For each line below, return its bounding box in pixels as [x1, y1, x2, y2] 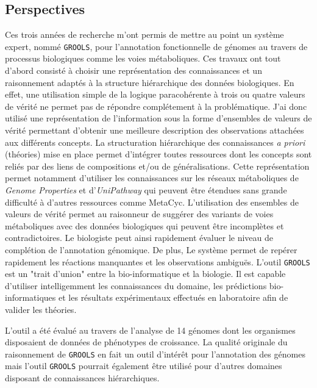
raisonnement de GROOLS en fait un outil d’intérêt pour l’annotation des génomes [5, 347, 305, 360]
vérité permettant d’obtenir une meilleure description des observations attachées [5, 124, 304, 137]
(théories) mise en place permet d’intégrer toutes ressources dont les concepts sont [5, 148, 312, 160]
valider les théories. [5, 303, 77, 315]
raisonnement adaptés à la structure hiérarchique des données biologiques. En [5, 76, 294, 88]
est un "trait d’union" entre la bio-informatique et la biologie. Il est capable [5, 267, 286, 280]
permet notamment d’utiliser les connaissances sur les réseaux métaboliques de [5, 171, 299, 184]
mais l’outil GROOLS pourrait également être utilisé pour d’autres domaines [5, 359, 282, 372]
